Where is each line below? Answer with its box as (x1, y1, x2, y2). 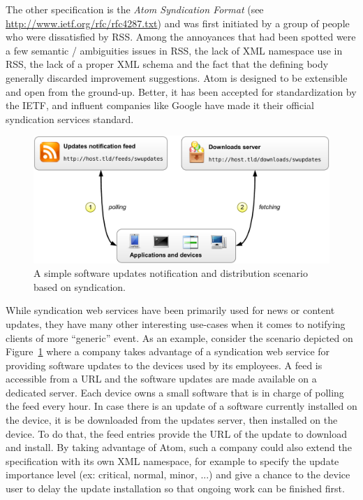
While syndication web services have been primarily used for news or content (6, 303, 335, 317)
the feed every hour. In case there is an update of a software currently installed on (6, 399, 357, 413)
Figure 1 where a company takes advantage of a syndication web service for (6, 344, 330, 359)
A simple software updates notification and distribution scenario (34, 266, 308, 280)
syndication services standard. (6, 111, 134, 126)
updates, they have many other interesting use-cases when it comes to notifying (6, 316, 346, 331)
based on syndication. (34, 279, 126, 294)
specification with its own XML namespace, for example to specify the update (6, 453, 339, 468)
